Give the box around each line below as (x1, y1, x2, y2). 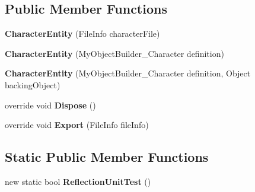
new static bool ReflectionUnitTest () (5, 175, 151, 187)
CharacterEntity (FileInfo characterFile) (5, 27, 160, 40)
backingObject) (5, 78, 60, 91)
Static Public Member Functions (5, 148, 209, 166)
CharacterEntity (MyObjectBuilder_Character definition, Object (5, 67, 251, 79)
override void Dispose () (5, 98, 96, 111)
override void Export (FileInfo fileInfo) (5, 119, 149, 131)
